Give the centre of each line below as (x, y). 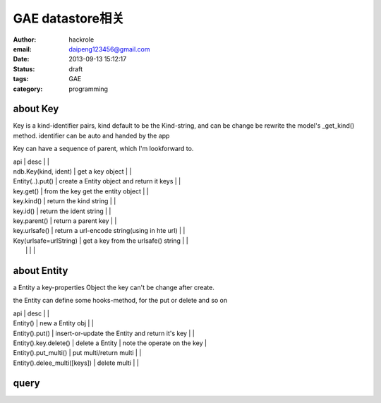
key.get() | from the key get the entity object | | (81, 191)
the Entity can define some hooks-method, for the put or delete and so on (120, 301)
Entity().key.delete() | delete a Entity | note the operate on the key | (110, 343)
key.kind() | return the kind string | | (65, 201)
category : (28, 89)
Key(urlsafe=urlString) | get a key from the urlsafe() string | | (101, 241)
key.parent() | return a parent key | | (65, 221)
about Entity (41, 271)
